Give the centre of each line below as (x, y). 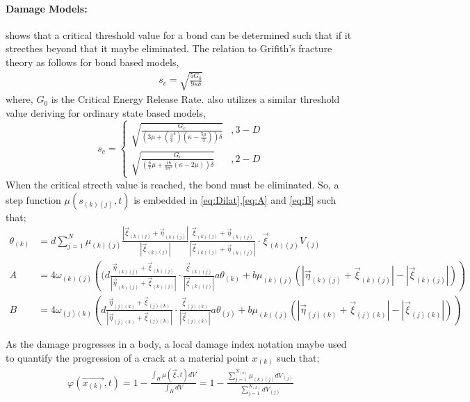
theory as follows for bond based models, (92, 62)
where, (19, 99)
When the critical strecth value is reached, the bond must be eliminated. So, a (172, 184)
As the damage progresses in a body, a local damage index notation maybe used (176, 344)
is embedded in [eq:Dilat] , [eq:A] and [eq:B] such (235, 199)
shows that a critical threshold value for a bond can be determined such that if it (179, 34)
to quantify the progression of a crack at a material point (127, 357)
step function (33, 199)
